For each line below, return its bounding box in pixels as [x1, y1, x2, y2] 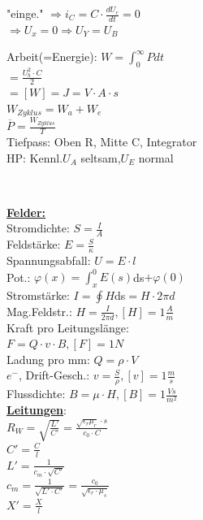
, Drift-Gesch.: [18, 366, 90, 383]
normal [138, 149, 174, 166]
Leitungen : [6, 401, 67, 418]
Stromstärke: [6, 286, 70, 303]
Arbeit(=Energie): [6, 48, 97, 65]
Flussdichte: [6, 385, 66, 402]
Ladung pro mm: [6, 350, 90, 367]
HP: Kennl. [6, 149, 63, 166]
